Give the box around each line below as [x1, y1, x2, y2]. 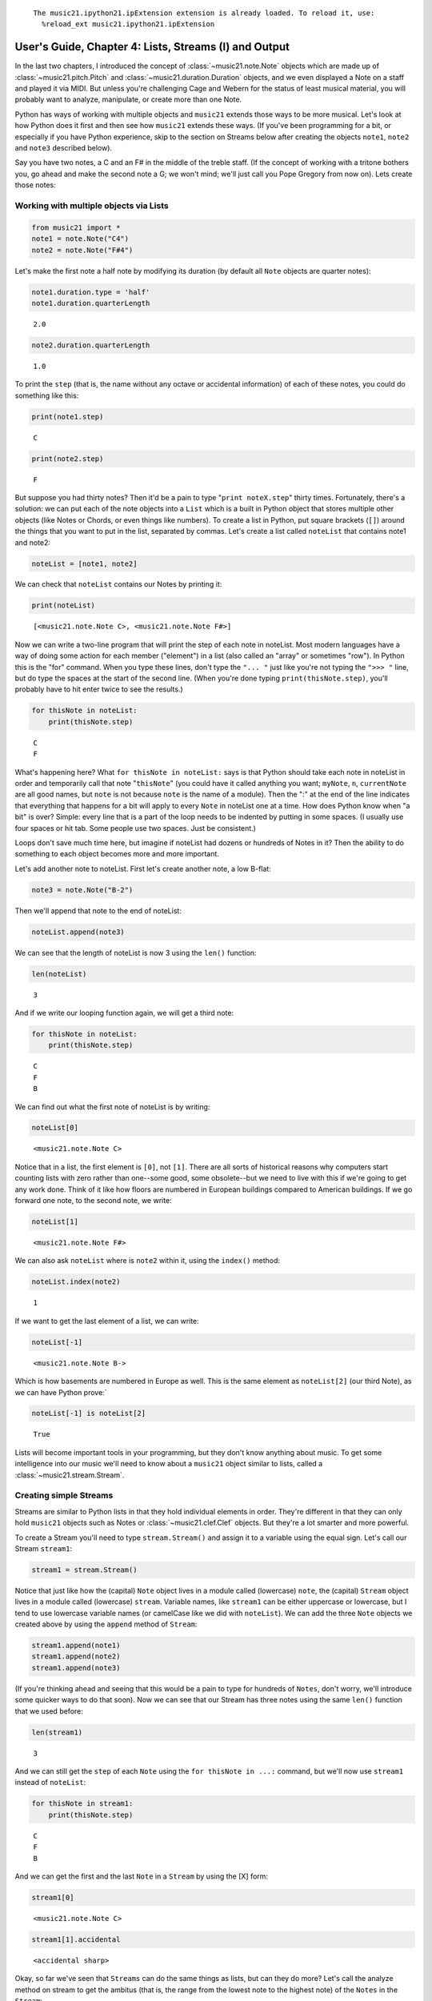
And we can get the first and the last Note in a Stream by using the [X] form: [14, 1871, 268, 1881]
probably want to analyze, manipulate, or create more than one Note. [14, 94, 242, 104]
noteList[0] [31, 1123, 79, 1133]
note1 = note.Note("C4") [31, 235, 130, 243]
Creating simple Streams [14, 1490, 114, 1501]
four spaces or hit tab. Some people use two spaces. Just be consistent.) [14, 823, 256, 832]
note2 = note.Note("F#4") [31, 245, 134, 255]
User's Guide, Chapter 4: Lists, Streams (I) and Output [14, 40, 290, 54]
